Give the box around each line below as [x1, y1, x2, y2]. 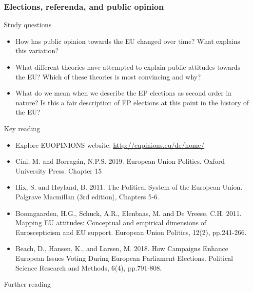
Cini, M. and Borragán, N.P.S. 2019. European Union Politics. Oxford [15, 156, 225, 166]
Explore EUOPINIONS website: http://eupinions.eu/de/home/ [15, 139, 205, 150]
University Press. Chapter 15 [15, 165, 102, 175]
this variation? [15, 45, 58, 56]
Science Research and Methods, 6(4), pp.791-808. [15, 262, 162, 273]
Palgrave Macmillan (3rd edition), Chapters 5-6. [15, 191, 159, 201]
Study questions [4, 19, 52, 30]
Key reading [4, 123, 40, 133]
